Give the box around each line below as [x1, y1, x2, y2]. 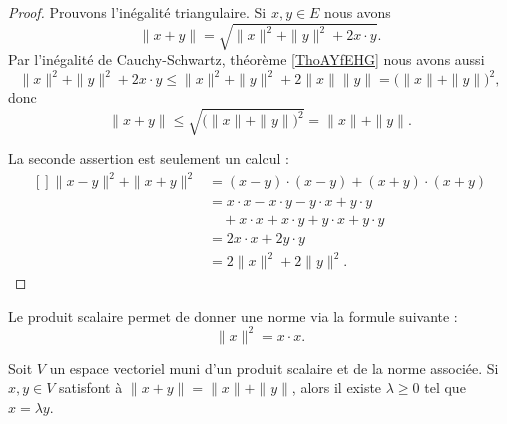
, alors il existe [291, 377, 382, 398]
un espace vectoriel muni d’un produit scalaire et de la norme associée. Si [49, 357, 499, 378]
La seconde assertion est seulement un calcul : [8, 148, 289, 169]
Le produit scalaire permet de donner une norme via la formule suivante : [8, 305, 458, 326]
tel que [424, 377, 466, 398]
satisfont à [59, 377, 123, 398]
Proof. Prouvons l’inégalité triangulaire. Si [8, 2, 267, 22]
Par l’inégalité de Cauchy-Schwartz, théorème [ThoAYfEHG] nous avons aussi [8, 49, 485, 70]
